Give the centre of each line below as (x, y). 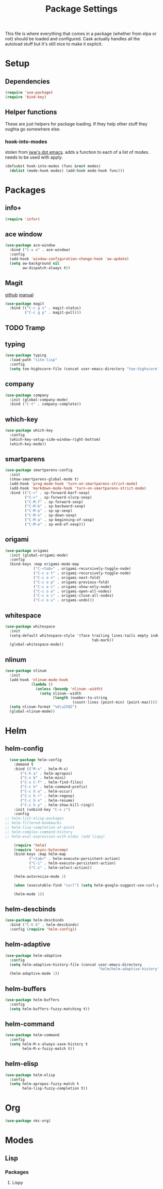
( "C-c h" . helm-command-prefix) (54, 787)
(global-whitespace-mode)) (37, 644)
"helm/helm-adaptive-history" (129, 969)
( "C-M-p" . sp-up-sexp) (49, 511)
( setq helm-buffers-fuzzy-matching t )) (50, 1009)
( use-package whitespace (30, 627)
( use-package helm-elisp (30, 1075)
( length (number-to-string (80, 698)
